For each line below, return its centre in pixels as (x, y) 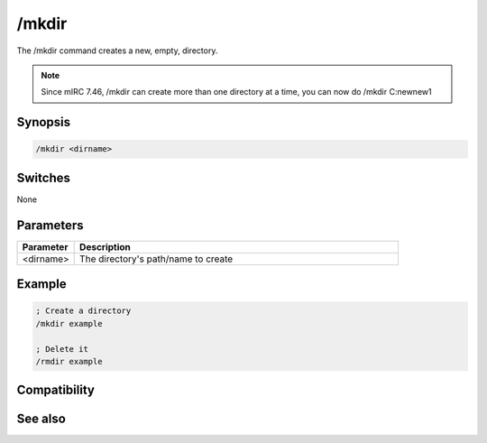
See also (41, 419)
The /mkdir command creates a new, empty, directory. (117, 51)
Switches (44, 177)
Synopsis (44, 122)
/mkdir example (69, 323)
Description (105, 246)
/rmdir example (69, 361)
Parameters (50, 225)
